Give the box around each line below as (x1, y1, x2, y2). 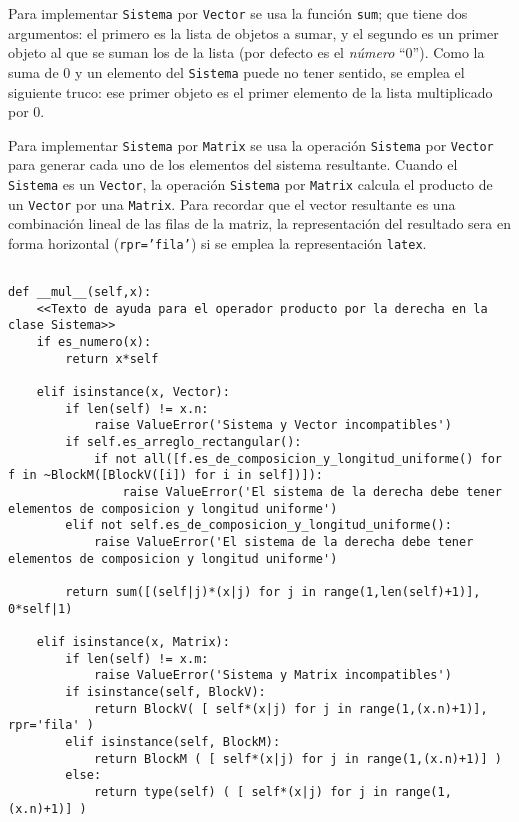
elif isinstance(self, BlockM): (65, 734, 281, 749)
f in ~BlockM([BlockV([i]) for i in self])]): (8, 468, 323, 483)
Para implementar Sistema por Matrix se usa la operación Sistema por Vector (8, 134, 494, 155)
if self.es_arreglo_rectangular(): (65, 435, 302, 450)
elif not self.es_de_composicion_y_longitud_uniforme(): (65, 518, 452, 533)
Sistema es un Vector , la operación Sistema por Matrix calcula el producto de (8, 173, 493, 194)
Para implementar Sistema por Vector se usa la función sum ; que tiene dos (8, 3, 468, 23)
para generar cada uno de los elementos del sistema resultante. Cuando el (8, 154, 458, 175)
